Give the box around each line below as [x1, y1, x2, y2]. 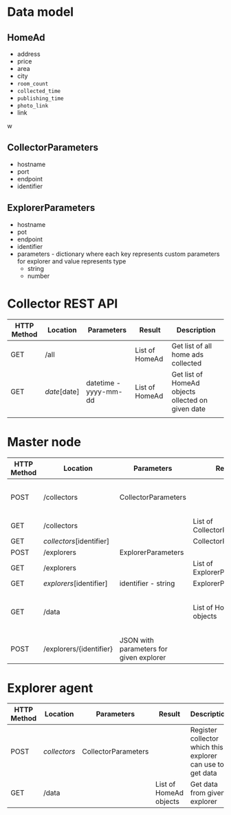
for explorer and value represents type [16, 256, 126, 265]
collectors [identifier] [43, 536, 110, 545]
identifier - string [119, 578, 175, 588]
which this [190, 743, 223, 752]
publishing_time [16, 95, 64, 102]
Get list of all [171, 341, 212, 350]
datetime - [85, 378, 121, 388]
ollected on [171, 395, 208, 405]
